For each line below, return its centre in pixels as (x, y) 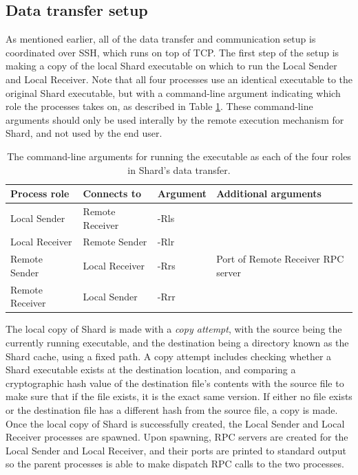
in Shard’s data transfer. (179, 169)
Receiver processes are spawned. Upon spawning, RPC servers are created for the (177, 437)
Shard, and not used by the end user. (84, 133)
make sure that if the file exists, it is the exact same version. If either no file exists (179, 396)
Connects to (112, 194)
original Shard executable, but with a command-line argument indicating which (173, 92)
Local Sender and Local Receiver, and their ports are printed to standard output (176, 450)
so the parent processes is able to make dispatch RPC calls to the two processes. (175, 464)
